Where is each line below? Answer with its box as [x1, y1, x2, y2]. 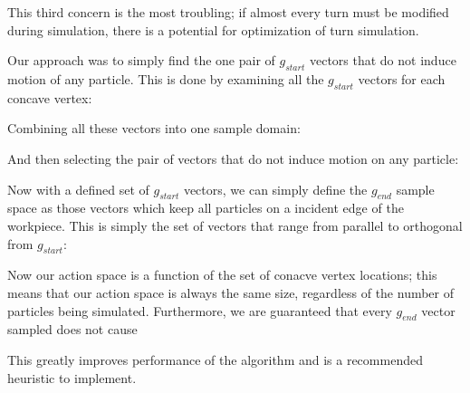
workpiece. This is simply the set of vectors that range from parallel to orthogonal [7, 216, 463, 235]
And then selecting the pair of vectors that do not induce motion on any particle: [7, 149, 459, 168]
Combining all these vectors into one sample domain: [7, 119, 301, 138]
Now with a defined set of [7, 179, 149, 198]
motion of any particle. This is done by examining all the [7, 69, 324, 88]
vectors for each [358, 69, 446, 88]
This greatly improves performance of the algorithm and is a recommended [7, 350, 423, 369]
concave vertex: [7, 88, 92, 107]
